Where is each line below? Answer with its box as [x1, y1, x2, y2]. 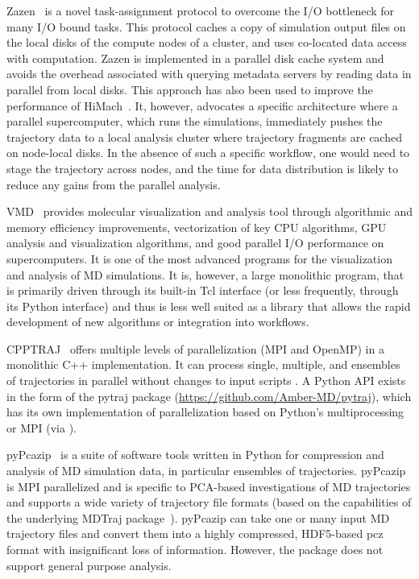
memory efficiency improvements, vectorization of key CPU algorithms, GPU [6, 218, 387, 235]
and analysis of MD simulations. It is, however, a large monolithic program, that [6, 266, 404, 283]
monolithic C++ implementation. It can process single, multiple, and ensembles [6, 356, 400, 373]
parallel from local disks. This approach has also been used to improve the [6, 81, 373, 97]
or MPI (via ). [6, 419, 77, 436]
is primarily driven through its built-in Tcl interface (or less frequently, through [6, 282, 399, 299]
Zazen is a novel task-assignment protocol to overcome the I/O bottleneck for [6, 2, 395, 19]
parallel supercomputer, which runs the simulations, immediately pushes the [6, 113, 383, 130]
